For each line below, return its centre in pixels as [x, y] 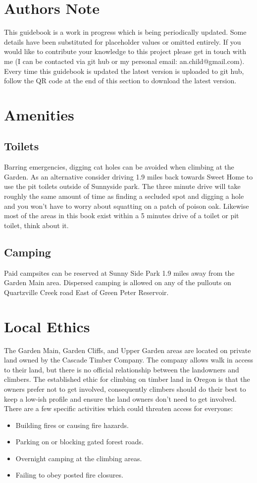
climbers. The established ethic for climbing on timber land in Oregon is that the [127, 379]
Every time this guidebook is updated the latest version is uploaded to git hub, [124, 71]
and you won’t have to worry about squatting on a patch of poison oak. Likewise [127, 206]
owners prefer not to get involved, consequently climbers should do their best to [125, 389]
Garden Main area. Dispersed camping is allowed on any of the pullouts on [118, 282]
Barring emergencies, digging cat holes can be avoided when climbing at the [119, 167]
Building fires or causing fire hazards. [72, 425]
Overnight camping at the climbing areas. [79, 458]
